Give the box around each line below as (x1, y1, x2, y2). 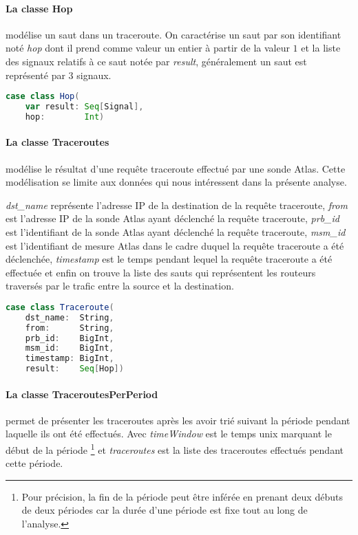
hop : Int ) (25, 111, 105, 122)
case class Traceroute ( (6, 302, 114, 312)
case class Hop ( (6, 91, 80, 102)
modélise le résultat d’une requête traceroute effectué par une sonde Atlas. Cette (6, 161, 346, 175)
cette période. (6, 456, 63, 470)
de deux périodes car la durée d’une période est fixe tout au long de (21, 503, 308, 517)
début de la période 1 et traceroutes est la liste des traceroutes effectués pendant (6, 441, 344, 457)
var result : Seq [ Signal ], (25, 102, 144, 112)
